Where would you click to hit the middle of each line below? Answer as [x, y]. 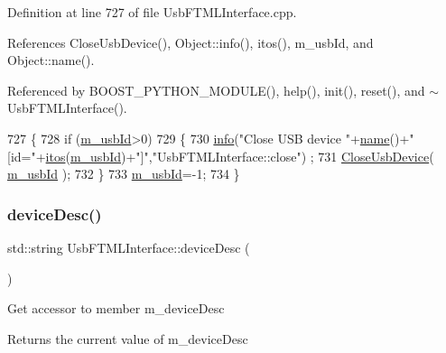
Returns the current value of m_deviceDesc [128, 338]
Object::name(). [51, 60]
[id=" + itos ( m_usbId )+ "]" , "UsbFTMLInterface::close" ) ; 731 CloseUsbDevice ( [221, 156]
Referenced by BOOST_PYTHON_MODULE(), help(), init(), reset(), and [216, 90]
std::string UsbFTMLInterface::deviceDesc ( [129, 247]
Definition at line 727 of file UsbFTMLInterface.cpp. [152, 12]
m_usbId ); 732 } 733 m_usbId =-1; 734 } [124, 174]
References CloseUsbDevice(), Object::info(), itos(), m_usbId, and [190, 42]
